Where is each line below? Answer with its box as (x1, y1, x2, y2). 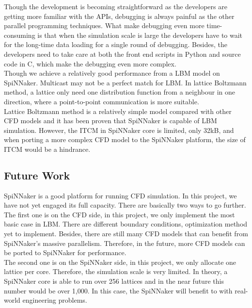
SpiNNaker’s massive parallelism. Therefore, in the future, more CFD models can (4, 238, 245, 248)
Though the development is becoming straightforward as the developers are (4, 1, 227, 11)
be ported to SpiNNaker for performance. (4, 247, 126, 258)
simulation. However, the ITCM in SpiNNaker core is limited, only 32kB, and (4, 125, 234, 135)
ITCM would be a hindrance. (4, 144, 91, 154)
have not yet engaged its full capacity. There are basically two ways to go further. (4, 200, 246, 210)
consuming (4, 30, 35, 40)
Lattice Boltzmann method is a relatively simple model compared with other (4, 106, 232, 116)
